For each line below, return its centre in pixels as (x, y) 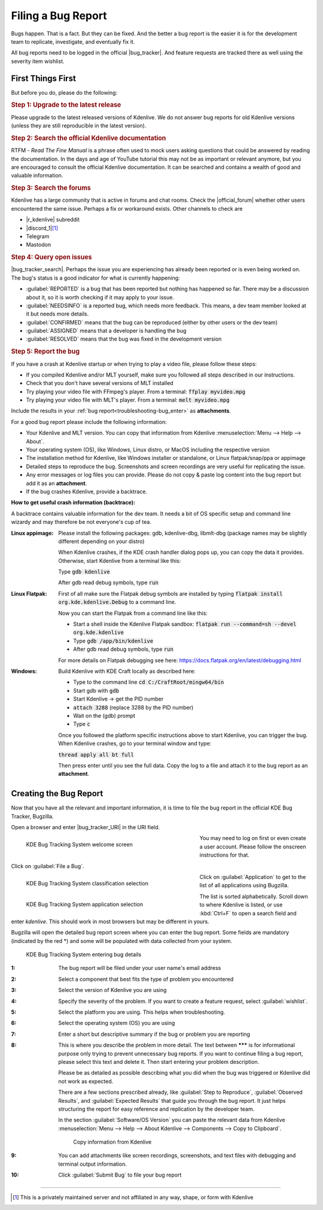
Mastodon (38, 245)
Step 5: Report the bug (45, 351)
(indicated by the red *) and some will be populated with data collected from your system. (122, 941)
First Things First (43, 78)
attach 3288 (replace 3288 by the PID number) (133, 707)
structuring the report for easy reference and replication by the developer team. (156, 1109)
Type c (82, 724)
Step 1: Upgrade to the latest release (66, 105)
